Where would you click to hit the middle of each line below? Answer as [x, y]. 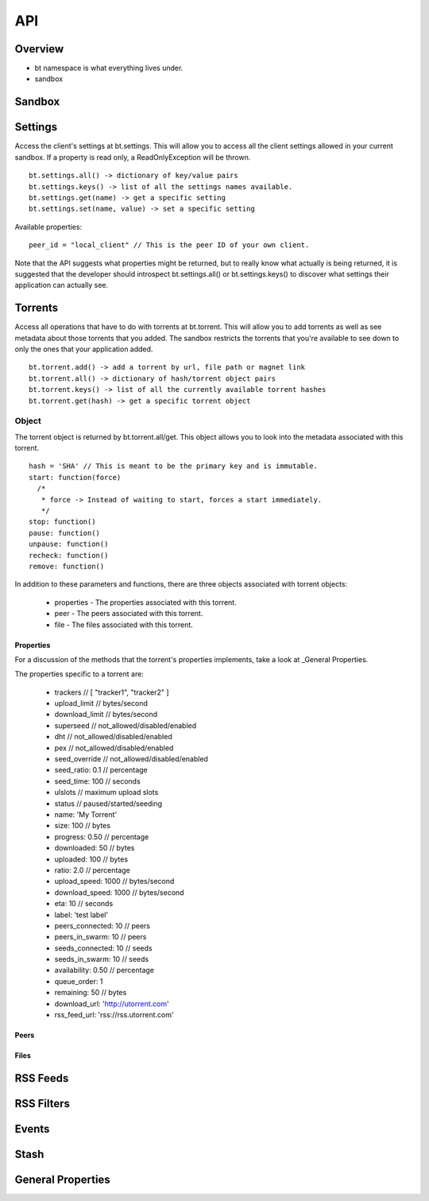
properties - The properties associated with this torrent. [146, 602]
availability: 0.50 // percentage [104, 970]
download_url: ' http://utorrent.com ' [112, 1003]
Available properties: [48, 227]
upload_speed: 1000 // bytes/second [114, 881]
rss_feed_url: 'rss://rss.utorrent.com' [114, 1015]
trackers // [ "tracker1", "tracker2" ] [112, 692]
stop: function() [62, 522]
